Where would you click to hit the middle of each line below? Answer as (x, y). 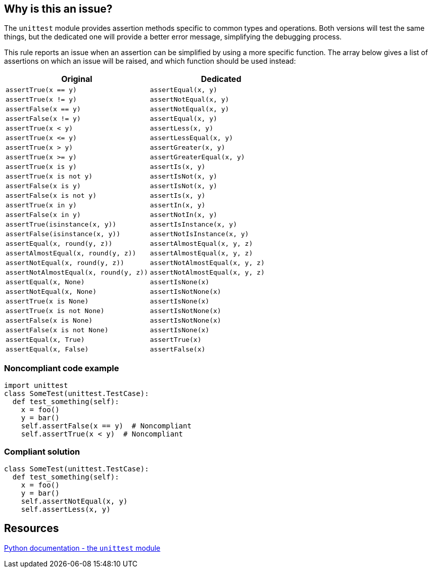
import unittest (36, 386)
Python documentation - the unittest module (82, 548)
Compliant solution (42, 451)
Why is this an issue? (58, 9)
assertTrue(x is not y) (49, 177)
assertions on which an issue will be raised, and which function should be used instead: (150, 61)
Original (77, 79)
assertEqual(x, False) (47, 349)
